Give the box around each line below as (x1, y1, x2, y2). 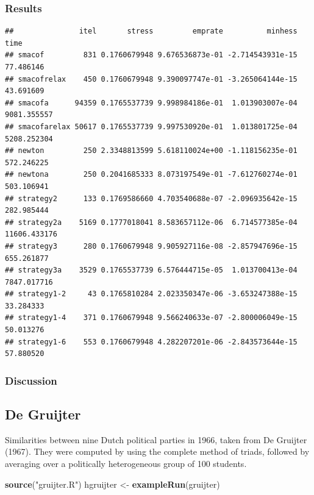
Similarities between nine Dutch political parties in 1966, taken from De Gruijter (5, 433, 307, 446)
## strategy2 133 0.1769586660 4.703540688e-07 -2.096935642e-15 (5, 194, 298, 203)
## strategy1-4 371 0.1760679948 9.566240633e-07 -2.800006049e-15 (5, 313, 298, 322)
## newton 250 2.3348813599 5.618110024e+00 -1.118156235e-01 (5, 146, 298, 155)
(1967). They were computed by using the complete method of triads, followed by (5, 445, 310, 458)
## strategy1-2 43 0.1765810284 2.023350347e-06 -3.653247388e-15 (5, 290, 298, 299)
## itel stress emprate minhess (5, 27, 298, 36)
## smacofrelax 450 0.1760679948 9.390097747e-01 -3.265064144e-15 (5, 74, 298, 84)
